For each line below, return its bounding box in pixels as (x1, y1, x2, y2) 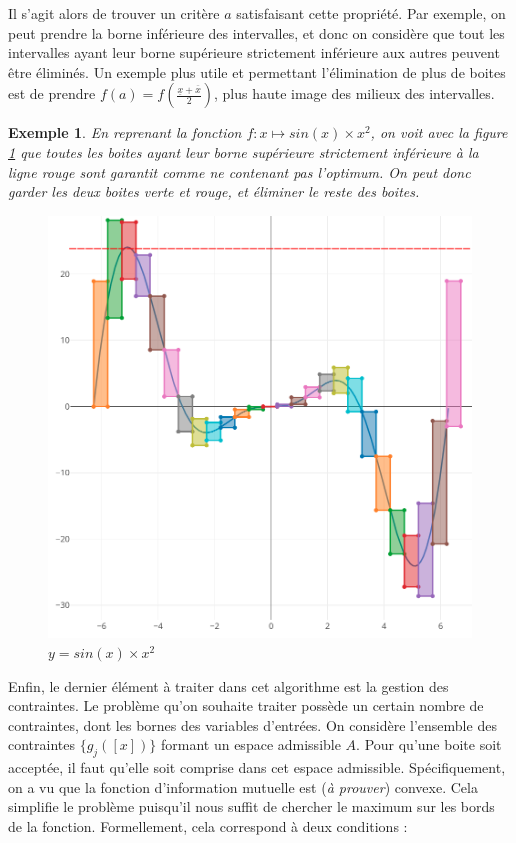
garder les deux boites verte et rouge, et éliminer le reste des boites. (8, 181, 420, 202)
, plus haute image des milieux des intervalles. (213, 83, 495, 104)
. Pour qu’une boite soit (356, 734, 502, 755)
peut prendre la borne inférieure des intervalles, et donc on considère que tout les (8, 22, 505, 43)
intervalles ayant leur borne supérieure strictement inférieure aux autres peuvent (8, 42, 500, 63)
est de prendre (8, 83, 96, 104)
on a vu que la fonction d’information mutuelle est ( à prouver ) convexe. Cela (8, 776, 478, 797)
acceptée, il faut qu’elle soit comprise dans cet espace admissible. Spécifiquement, (8, 757, 506, 778)
